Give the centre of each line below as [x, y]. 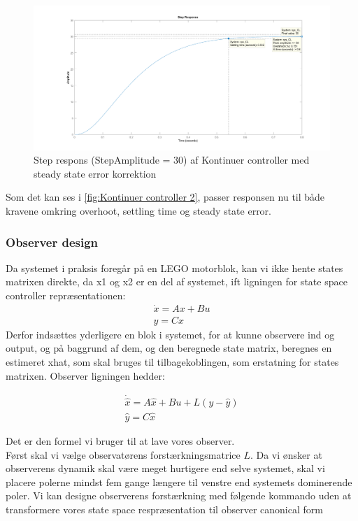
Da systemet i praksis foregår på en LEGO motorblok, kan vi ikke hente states [174, 267]
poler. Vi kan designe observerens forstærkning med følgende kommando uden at [179, 495]
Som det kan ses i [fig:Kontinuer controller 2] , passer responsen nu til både [165, 197]
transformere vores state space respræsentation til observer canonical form [164, 509]
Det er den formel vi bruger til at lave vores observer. [120, 440]
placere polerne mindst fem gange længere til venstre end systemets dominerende [179, 481]
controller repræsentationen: [66, 295]
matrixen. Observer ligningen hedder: [85, 375]
